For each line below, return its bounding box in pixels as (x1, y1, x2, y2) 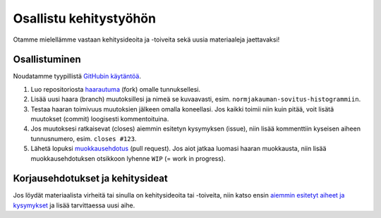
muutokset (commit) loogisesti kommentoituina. (30, 115, 169, 123)
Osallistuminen (13, 54, 81, 66)
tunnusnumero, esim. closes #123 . (30, 134, 137, 143)
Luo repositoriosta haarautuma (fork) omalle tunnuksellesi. (30, 85, 201, 93)
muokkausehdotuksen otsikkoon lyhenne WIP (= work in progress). (30, 154, 226, 162)
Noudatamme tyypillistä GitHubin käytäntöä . (13, 72, 141, 80)
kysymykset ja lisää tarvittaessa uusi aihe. (13, 201, 135, 210)
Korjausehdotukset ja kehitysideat (13, 173, 169, 185)
